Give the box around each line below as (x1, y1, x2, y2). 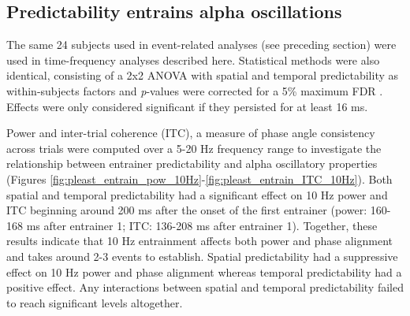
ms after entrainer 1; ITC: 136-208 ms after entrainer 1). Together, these (26, 217, 378, 233)
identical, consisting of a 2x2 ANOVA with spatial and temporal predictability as (6, 67, 399, 84)
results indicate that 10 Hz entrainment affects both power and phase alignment (6, 232, 393, 249)
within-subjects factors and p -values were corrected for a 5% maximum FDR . (6, 82, 383, 99)
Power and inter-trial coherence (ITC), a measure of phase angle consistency (6, 125, 375, 141)
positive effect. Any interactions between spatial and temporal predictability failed (6, 279, 404, 296)
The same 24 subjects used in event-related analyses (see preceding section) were (6, 36, 397, 53)
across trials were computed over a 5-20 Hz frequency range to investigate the (6, 139, 382, 156)
